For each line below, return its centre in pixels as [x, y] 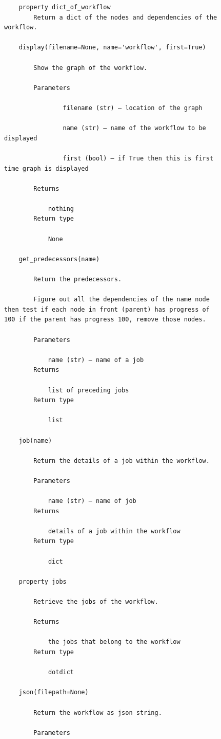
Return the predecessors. [78, 280]
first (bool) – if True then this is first [138, 158]
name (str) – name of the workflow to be [134, 128]
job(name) [35, 440]
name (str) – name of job [92, 501]
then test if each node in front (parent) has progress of [107, 309]
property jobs [43, 581]
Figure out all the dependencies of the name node [122, 300]
